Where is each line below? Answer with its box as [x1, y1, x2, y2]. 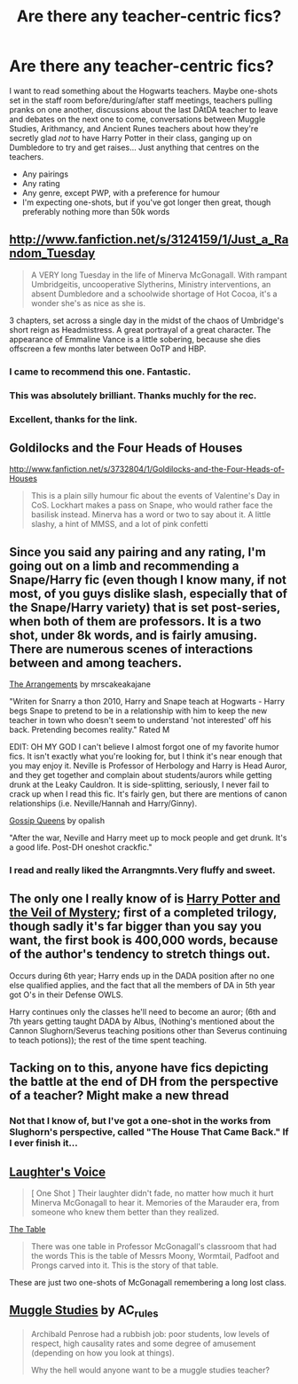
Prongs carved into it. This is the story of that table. [30, 1260, 219, 1270]
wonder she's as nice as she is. [30, 297, 146, 308]
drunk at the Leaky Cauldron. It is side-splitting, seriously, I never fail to [9, 779, 270, 790]
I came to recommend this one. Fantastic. [9, 366, 192, 378]
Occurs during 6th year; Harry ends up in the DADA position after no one [9, 970, 275, 981]
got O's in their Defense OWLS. [9, 989, 124, 1000]
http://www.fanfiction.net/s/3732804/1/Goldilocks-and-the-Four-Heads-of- [9, 464, 286, 475]
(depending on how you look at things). [30, 1348, 175, 1358]
